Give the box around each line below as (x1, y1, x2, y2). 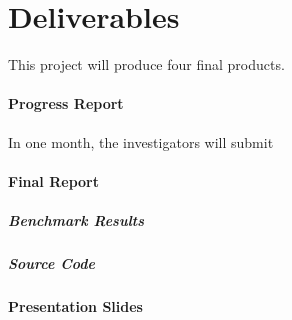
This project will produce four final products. (8, 54, 285, 75)
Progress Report (8, 93, 124, 114)
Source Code (8, 252, 95, 273)
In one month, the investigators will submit (8, 131, 274, 152)
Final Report (8, 170, 99, 191)
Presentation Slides (8, 295, 143, 316)
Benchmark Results (8, 209, 144, 230)
